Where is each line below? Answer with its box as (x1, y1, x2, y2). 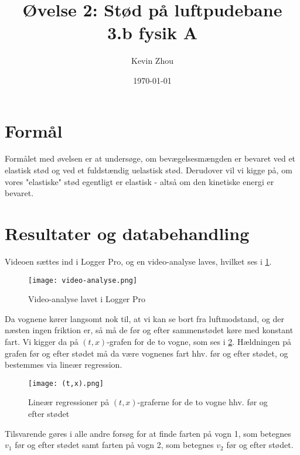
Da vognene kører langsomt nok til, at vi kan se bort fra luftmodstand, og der (5, 312, 285, 324)
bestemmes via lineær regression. (5, 358, 122, 371)
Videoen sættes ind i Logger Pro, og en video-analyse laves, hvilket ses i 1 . (5, 255, 272, 267)
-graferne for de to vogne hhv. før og (137, 396, 268, 408)
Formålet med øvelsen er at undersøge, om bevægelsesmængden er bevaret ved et (5, 152, 296, 165)
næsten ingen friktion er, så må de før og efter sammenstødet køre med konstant (5, 324, 294, 336)
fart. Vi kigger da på (5, 335, 79, 347)
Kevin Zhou (131, 54, 173, 67)
